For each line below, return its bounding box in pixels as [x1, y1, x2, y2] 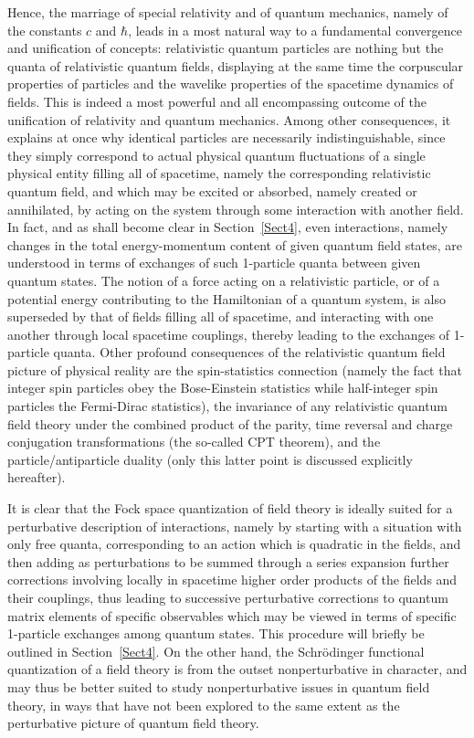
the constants [7, 20, 82, 39]
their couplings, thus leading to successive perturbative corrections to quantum [7, 588, 448, 606]
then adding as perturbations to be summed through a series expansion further [7, 552, 449, 571]
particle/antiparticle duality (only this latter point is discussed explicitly [7, 449, 413, 469]
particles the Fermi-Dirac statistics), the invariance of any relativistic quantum [7, 396, 448, 416]
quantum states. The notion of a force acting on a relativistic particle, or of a [7, 270, 440, 290]
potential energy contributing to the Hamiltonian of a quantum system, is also [7, 289, 446, 308]
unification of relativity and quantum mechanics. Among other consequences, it [7, 110, 451, 129]
